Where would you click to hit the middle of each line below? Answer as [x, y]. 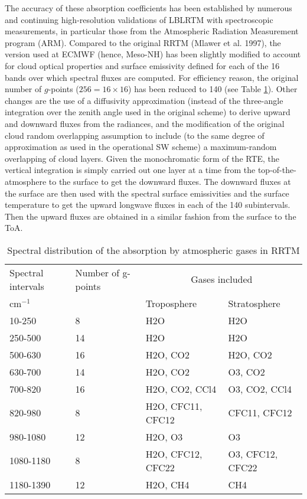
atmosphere [26, 181]
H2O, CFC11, [174, 406]
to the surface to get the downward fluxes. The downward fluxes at [170, 181]
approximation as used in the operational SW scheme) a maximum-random [141, 147]
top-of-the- [277, 170]
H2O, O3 [164, 436]
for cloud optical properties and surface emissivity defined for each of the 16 [142, 65]
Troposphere [171, 303]
